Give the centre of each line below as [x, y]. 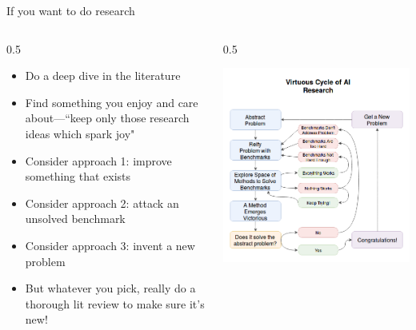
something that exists [78, 176]
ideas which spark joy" [80, 133]
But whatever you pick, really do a [110, 288]
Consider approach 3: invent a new [110, 245]
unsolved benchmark [75, 219]
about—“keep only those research [107, 118]
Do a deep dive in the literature [103, 76]
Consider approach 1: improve [98, 160]
